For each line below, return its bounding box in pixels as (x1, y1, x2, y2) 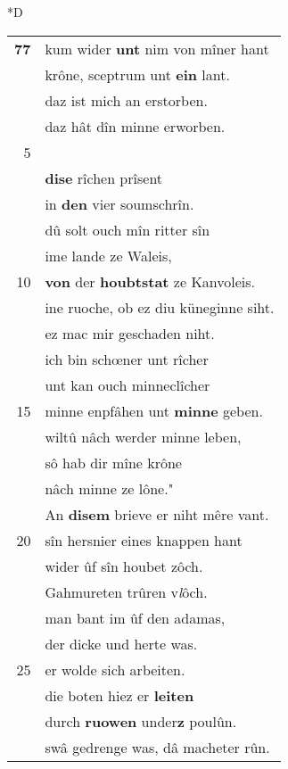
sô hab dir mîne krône (45, 451, 182, 473)
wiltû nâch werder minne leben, (45, 426, 242, 447)
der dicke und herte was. (45, 633, 198, 654)
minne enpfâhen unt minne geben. (45, 400, 263, 421)
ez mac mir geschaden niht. (45, 322, 215, 343)
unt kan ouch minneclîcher (45, 374, 210, 395)
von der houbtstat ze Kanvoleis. (45, 270, 256, 292)
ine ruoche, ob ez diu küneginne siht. (45, 296, 275, 318)
